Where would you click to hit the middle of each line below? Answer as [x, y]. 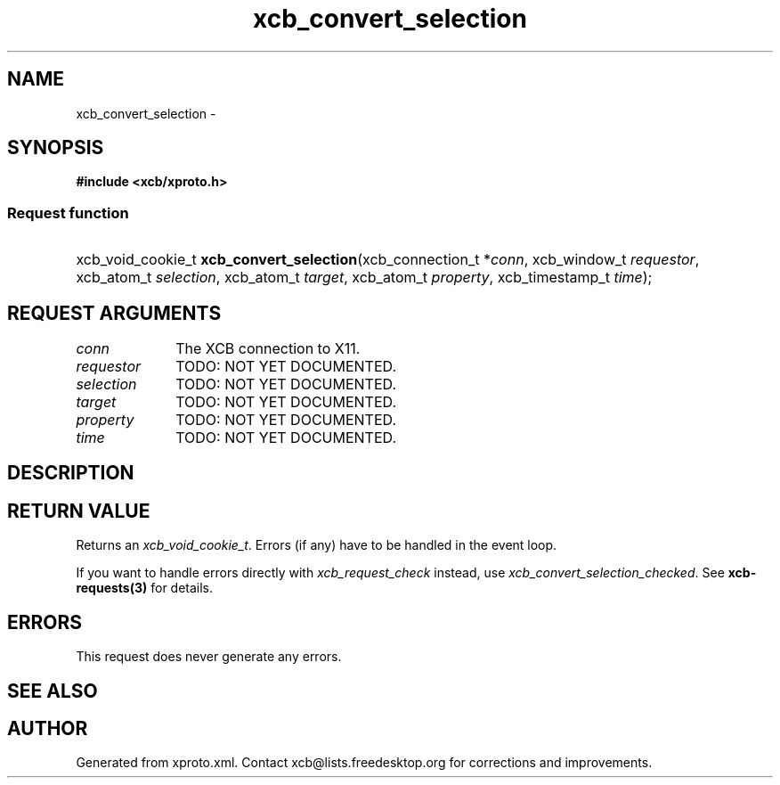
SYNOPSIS [56, 148]
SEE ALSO [53, 691]
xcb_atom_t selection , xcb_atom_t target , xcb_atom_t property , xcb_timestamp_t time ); [364, 278]
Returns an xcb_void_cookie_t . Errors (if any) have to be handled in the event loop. [317, 545]
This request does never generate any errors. [209, 657]
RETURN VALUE [79, 511]
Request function [68, 213]
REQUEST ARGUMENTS [114, 313]
